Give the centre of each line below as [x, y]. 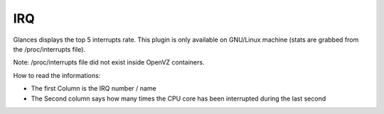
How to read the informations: [57, 75]
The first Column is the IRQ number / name [94, 89]
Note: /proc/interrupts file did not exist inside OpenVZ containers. [109, 62]
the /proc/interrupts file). [49, 49]
